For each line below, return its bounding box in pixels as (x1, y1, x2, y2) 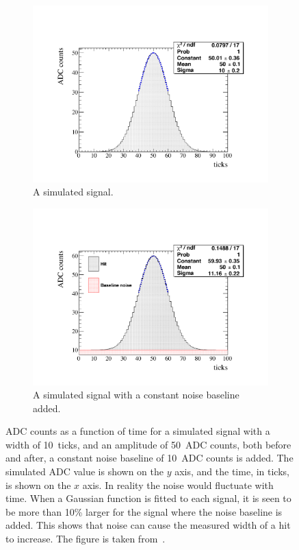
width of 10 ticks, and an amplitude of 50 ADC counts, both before (5, 437, 291, 451)
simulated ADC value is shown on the (5, 464, 164, 479)
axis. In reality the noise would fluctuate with (82, 477, 274, 492)
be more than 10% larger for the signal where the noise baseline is (5, 504, 283, 518)
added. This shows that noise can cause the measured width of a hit (5, 518, 291, 532)
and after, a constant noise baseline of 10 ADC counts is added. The (5, 451, 294, 465)
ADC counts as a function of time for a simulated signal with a (5, 424, 270, 438)
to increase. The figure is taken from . (5, 531, 166, 546)
